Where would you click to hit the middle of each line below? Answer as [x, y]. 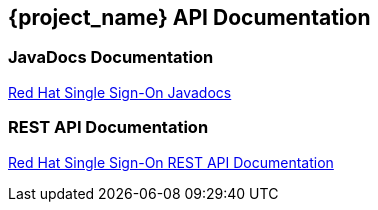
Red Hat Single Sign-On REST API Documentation [171, 162]
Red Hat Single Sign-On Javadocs [120, 92]
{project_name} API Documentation [189, 17]
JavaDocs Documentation [111, 57]
